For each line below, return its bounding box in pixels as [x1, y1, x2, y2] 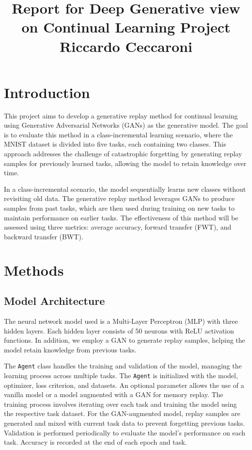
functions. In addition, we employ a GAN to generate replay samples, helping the [4, 335, 245, 345]
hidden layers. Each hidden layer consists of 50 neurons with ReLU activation [4, 325, 234, 335]
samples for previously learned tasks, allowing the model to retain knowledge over [4, 158, 247, 168]
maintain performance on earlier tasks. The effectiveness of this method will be [4, 212, 238, 222]
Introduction [4, 82, 90, 102]
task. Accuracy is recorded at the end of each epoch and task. [4, 437, 187, 447]
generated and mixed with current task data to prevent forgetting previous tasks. [4, 418, 245, 428]
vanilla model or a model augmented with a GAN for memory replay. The [4, 389, 223, 400]
